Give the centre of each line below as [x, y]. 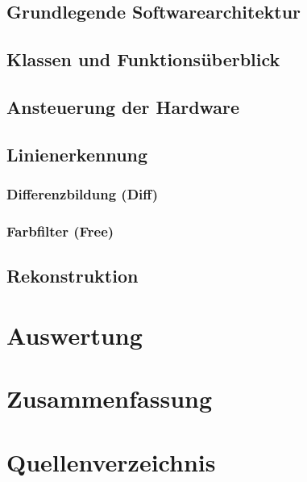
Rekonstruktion [73, 276]
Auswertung [75, 335]
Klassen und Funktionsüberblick [143, 59]
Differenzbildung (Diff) [83, 194]
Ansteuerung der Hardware [123, 106]
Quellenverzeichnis [111, 461]
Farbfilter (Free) [60, 231]
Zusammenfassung [110, 398]
